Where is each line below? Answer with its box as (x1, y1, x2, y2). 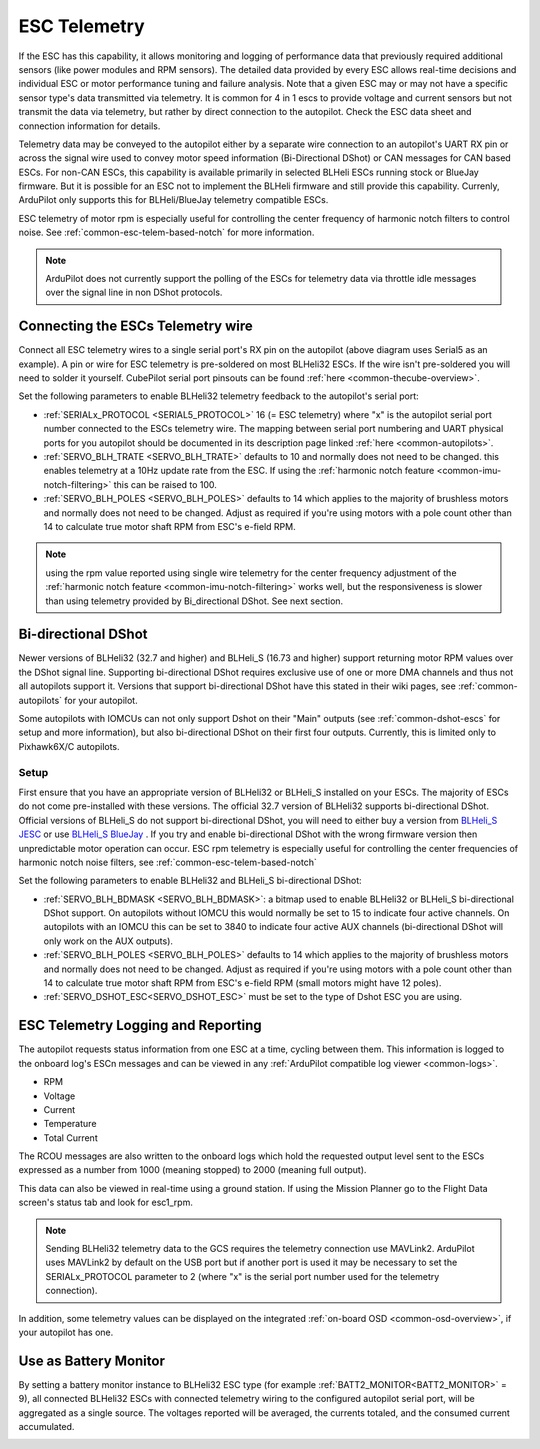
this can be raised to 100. (113, 478, 217, 490)
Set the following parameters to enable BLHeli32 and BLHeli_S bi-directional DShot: (18, 875, 362, 887)
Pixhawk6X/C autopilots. (18, 740, 120, 752)
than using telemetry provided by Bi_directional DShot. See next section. (45, 595, 344, 607)
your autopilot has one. (18, 1326, 114, 1338)
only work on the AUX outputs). (43, 935, 174, 947)
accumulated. (18, 1421, 75, 1433)
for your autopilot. (64, 694, 139, 706)
